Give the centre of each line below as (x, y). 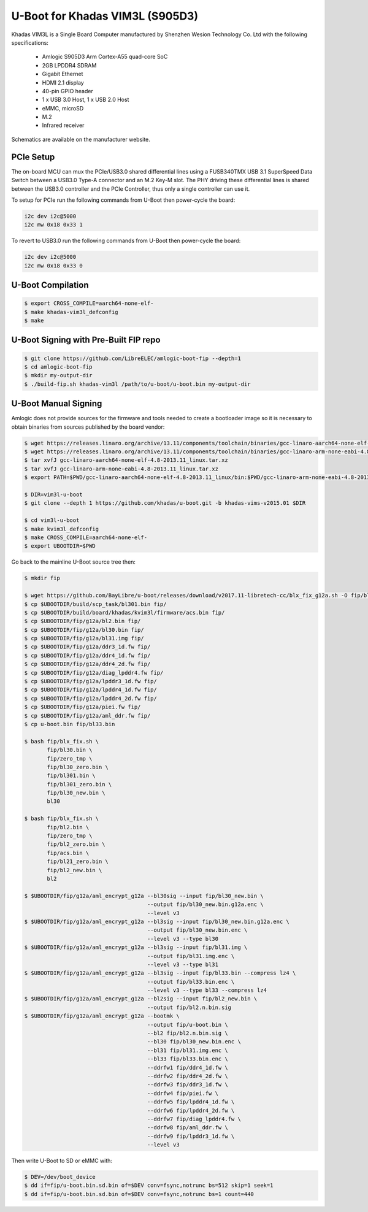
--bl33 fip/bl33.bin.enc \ (187, 1059)
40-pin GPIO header (67, 91)
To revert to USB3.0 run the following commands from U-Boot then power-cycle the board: (126, 241)
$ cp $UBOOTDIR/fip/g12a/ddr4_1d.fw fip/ (87, 655)
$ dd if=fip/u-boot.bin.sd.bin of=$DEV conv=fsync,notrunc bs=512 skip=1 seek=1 (149, 1186)
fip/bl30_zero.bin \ (78, 767)
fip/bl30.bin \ (70, 750)
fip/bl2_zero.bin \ (76, 844)
